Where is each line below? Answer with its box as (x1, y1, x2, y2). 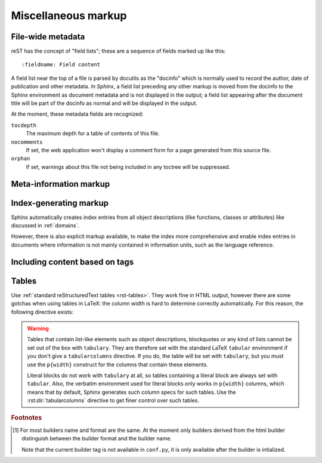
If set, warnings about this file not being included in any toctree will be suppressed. (26, 163, 231, 170)
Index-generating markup (11, 197, 109, 208)
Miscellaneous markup (11, 9, 127, 22)
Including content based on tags (11, 257, 134, 267)
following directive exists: (11, 308, 74, 316)
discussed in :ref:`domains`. (11, 222, 80, 229)
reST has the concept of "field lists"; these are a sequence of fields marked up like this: (11, 48, 226, 55)
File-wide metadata (11, 32, 85, 42)
